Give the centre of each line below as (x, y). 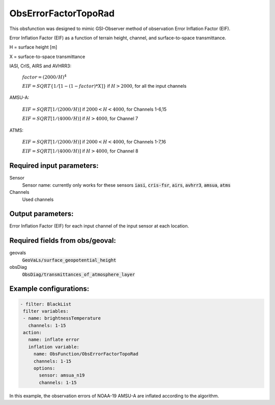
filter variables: (46, 311)
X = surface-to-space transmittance (47, 57)
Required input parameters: (54, 166)
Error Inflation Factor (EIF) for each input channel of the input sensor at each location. (99, 226)
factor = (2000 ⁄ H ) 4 (44, 77)
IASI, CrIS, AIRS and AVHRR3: (40, 66)
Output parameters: (42, 214)
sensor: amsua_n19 (62, 375)
